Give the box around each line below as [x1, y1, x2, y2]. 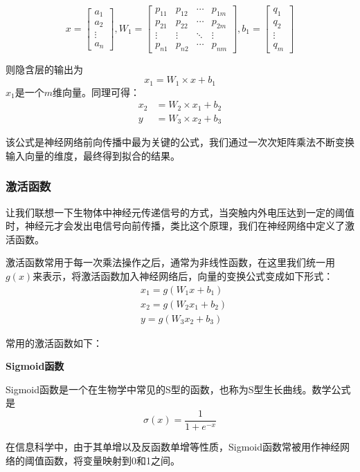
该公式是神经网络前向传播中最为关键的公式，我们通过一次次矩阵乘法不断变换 [6, 135, 354, 149]
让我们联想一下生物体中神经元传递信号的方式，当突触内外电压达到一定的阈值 [6, 205, 354, 219]
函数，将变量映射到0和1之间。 [44, 453, 180, 467]
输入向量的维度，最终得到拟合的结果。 [6, 148, 180, 162]
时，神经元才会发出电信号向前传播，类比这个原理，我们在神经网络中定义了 [6, 218, 345, 233]
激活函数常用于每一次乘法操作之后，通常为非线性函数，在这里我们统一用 [6, 255, 335, 270]
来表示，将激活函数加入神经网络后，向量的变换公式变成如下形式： [33, 268, 334, 283]
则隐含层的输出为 [6, 62, 83, 76]
